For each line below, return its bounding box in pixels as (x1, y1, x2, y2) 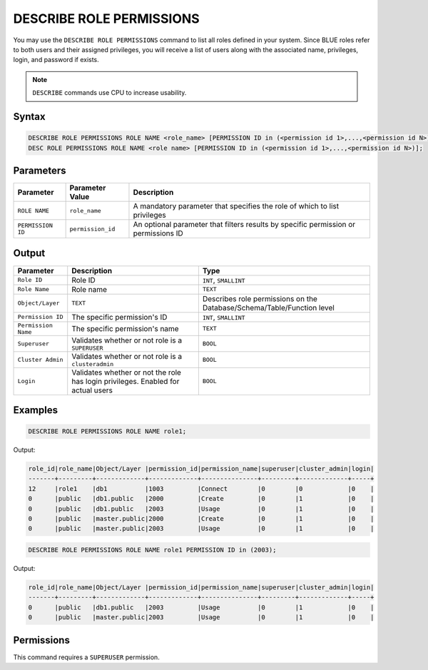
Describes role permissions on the (202, 293, 317, 303)
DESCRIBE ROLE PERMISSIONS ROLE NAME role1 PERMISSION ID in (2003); (28, 546, 277, 554)
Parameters (13, 164, 66, 176)
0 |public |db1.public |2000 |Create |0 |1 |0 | (28, 494, 374, 503)
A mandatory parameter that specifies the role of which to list (133, 201, 339, 210)
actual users (71, 385, 113, 395)
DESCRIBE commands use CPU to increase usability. (32, 88, 187, 97)
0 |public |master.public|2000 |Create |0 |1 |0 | (28, 514, 374, 523)
